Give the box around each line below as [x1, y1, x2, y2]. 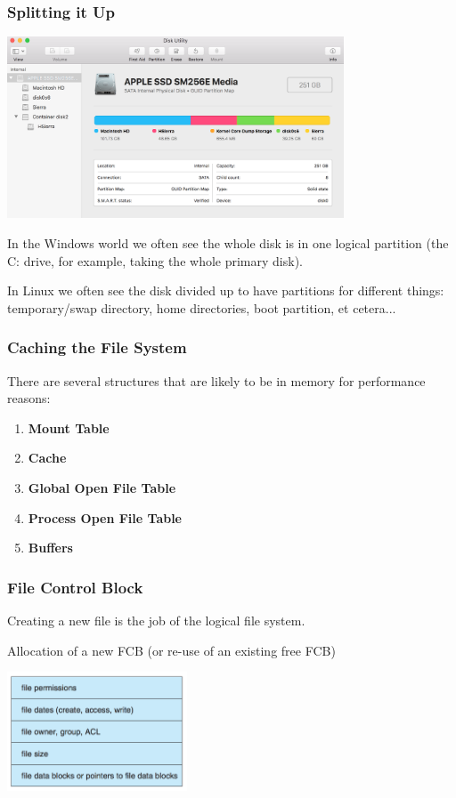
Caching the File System [7, 336, 187, 359]
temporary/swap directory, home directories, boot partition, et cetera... [7, 298, 396, 317]
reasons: [7, 389, 51, 407]
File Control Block [7, 576, 143, 598]
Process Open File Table [28, 508, 182, 527]
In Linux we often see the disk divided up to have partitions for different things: [7, 281, 444, 300]
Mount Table [28, 418, 110, 437]
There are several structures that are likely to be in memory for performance [7, 371, 426, 390]
